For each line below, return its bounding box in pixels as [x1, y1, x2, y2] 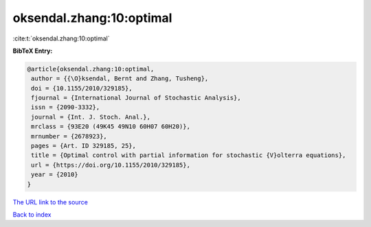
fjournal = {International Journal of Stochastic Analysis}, [31, 94, 241, 102]
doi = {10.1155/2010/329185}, [31, 84, 133, 92]
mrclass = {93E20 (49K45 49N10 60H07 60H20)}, [31, 123, 190, 130]
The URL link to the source [12, 198, 89, 206]
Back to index [12, 210, 52, 219]
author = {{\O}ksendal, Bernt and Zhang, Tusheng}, [31, 75, 209, 82]
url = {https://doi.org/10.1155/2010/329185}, [31, 161, 190, 169]
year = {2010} [31, 171, 78, 178]
